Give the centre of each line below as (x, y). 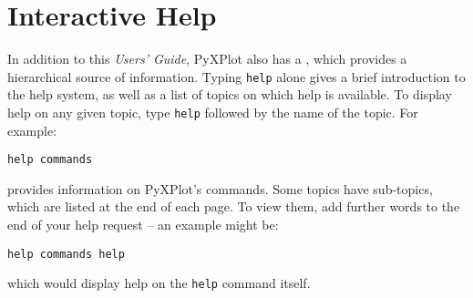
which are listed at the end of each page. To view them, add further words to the (234, 206)
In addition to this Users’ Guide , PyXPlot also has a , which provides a (207, 59)
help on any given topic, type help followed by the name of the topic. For (213, 112)
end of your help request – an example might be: (143, 225)
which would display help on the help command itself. (159, 283)
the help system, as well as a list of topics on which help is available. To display (230, 94)
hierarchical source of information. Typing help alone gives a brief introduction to (236, 76)
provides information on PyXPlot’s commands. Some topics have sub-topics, (220, 188)
